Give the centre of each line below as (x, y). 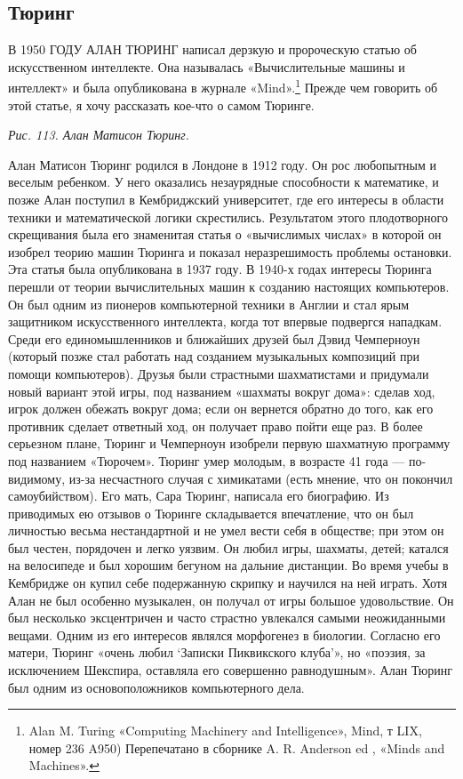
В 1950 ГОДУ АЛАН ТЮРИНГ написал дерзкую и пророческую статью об (212, 49)
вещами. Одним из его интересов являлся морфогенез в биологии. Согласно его (224, 634)
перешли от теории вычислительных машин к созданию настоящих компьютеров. (229, 286)
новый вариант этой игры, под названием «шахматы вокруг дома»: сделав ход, (222, 391)
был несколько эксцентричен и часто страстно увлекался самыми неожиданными (227, 618)
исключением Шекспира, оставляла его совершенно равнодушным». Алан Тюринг (231, 670)
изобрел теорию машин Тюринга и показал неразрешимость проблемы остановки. (230, 251)
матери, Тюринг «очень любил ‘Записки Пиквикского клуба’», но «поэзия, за (217, 652)
